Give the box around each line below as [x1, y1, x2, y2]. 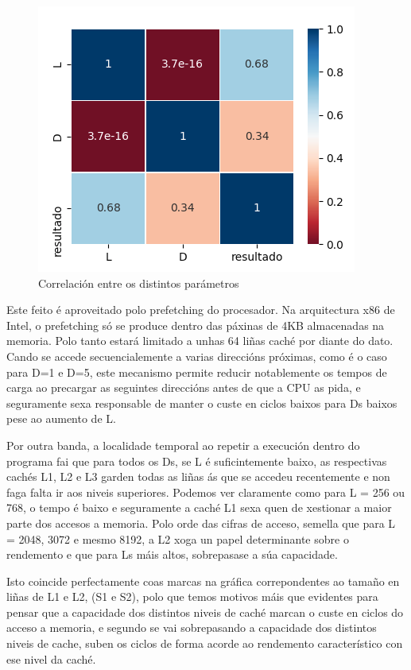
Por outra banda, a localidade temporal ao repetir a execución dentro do [6, 436, 360, 453]
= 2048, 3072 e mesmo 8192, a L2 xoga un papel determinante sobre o [6, 530, 349, 547]
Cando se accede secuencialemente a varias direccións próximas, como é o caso [6, 347, 387, 364]
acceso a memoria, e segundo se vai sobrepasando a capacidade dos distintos [6, 619, 377, 636]
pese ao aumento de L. [6, 410, 116, 427]
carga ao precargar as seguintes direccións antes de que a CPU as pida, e [6, 379, 361, 396]
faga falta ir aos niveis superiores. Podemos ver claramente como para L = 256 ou [6, 483, 405, 500]
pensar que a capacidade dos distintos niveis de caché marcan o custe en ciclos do [6, 603, 404, 620]
